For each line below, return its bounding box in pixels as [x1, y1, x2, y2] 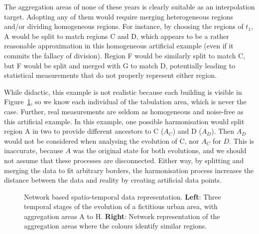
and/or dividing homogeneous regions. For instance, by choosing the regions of [4, 21, 244, 31]
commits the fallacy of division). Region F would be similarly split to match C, [4, 50, 246, 60]
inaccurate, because [4, 145, 63, 156]
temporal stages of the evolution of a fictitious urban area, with [24, 201, 218, 212]
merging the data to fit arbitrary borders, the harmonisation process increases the [4, 165, 254, 175]
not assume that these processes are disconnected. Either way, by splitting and [4, 155, 244, 165]
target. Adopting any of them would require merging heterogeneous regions [4, 11, 233, 21]
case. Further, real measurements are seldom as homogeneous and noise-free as [4, 106, 244, 116]
